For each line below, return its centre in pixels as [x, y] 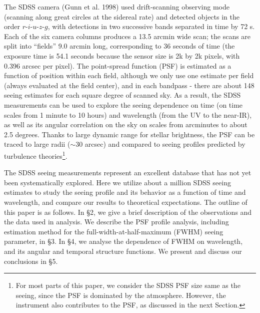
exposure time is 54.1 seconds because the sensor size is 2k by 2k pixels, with [122, 55]
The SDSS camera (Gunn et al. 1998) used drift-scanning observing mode [117, 7]
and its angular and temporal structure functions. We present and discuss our [123, 251]
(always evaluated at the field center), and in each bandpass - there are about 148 [129, 85]
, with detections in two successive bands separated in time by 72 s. [151, 26]
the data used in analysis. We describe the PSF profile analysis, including [116, 222]
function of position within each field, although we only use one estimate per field [129, 75]
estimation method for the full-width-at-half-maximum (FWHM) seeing [114, 231]
